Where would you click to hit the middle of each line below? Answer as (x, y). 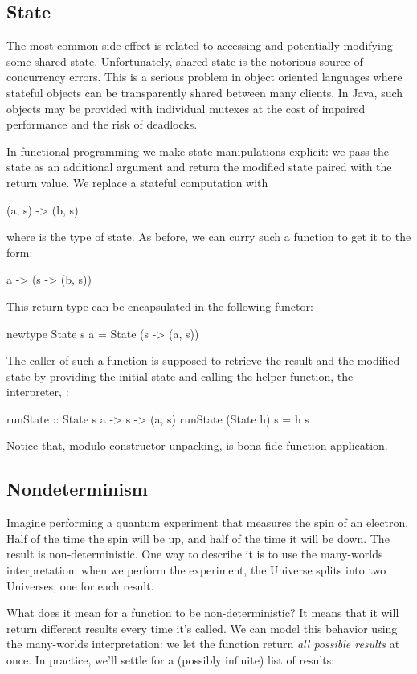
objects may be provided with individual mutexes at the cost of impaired (186, 108)
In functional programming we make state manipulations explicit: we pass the (198, 151)
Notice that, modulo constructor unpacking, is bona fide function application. (197, 445)
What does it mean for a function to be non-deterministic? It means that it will (203, 613)
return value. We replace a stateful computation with (137, 182)
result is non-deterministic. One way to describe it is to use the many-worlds (195, 554)
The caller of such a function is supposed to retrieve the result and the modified (203, 360)
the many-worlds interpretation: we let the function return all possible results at (203, 644)
